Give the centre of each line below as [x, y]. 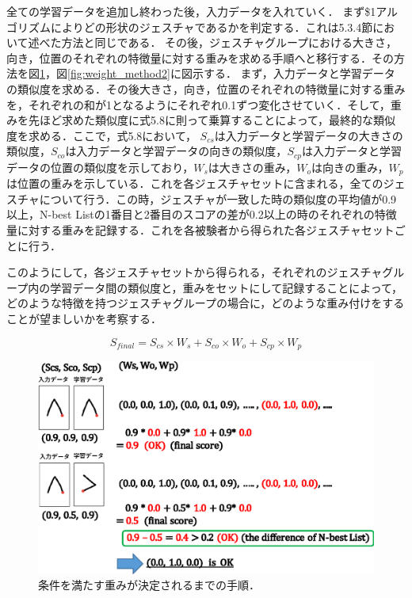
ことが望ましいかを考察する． [84, 318]
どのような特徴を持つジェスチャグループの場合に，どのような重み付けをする [206, 303]
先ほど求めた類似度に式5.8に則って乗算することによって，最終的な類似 [212, 120]
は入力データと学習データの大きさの [309, 135]
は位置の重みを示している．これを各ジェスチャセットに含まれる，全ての [195, 183]
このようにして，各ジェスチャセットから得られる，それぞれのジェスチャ [195, 272]
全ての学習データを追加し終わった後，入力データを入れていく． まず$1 [191, 11]
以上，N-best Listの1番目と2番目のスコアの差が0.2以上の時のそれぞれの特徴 [202, 214]
